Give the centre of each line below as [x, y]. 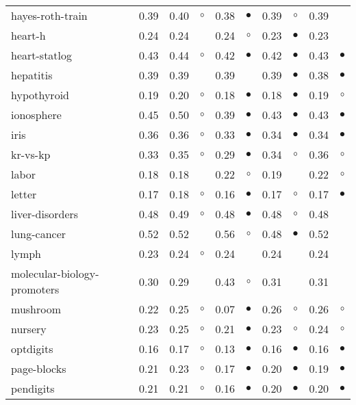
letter [24, 194]
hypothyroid [40, 95]
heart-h [28, 35]
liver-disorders [45, 214]
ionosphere [36, 115]
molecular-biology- [55, 273]
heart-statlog [42, 55]
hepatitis [32, 75]
